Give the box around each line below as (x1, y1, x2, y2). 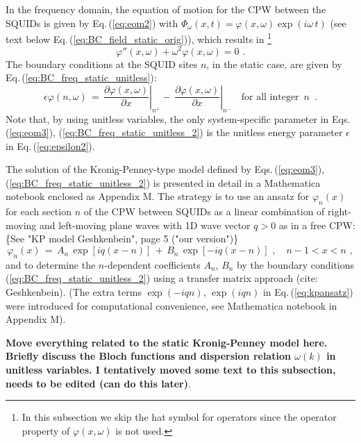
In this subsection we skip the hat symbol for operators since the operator (22, 410, 337, 424)
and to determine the (6, 257, 96, 271)
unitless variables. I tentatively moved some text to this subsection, (6, 362, 336, 376)
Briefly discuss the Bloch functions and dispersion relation (6, 349, 291, 363)
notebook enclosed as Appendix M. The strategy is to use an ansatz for (6, 189, 310, 203)
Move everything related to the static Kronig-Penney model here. (6, 335, 328, 349)
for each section (6, 204, 72, 219)
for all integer (241, 92, 299, 102)
